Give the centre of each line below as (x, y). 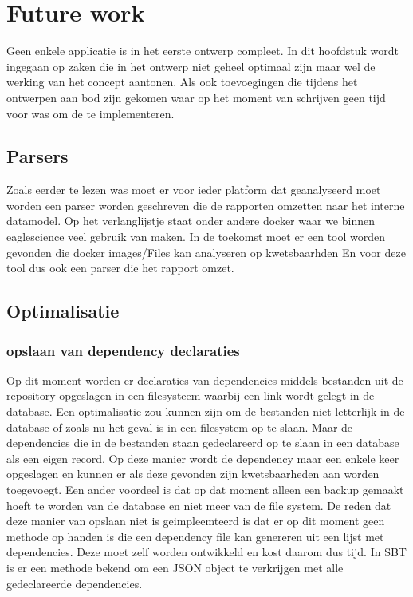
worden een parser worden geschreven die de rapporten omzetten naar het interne (206, 205)
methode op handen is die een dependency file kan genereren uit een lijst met (195, 536)
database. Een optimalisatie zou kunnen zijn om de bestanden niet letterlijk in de (206, 411)
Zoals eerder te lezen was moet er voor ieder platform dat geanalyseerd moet (194, 190)
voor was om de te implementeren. (90, 113)
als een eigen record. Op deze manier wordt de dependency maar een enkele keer (203, 458)
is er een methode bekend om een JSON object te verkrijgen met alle (175, 567)
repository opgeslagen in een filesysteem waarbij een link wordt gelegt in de (191, 395)
